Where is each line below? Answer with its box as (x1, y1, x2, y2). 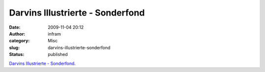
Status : (9, 52, 25, 57)
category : (9, 38, 30, 44)
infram (48, 31, 61, 36)
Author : (9, 31, 26, 36)
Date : (9, 24, 21, 30)
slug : (9, 44, 20, 51)
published (48, 52, 68, 57)
